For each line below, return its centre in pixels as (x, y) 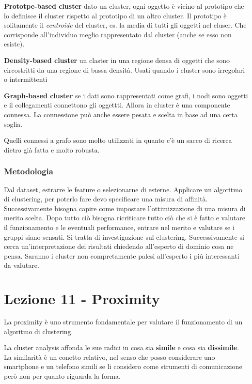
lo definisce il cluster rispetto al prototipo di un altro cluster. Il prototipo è (115, 15)
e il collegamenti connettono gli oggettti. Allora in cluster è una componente (117, 105)
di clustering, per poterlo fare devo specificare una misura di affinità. (106, 199)
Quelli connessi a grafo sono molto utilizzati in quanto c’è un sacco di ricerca (118, 140)
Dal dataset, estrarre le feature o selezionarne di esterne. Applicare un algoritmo (123, 189)
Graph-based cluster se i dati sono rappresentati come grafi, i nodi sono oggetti (126, 95)
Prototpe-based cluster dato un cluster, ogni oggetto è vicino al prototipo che (124, 6)
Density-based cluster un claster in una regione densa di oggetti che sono (117, 60)
